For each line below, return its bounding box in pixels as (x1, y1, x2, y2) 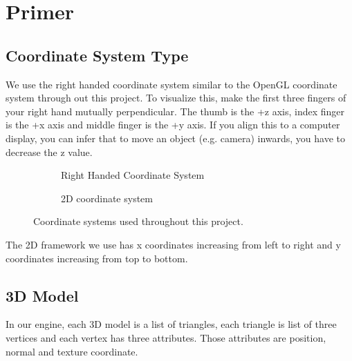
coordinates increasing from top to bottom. (6, 251, 188, 265)
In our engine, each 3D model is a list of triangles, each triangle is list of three (6, 317, 337, 331)
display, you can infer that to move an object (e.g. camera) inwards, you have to (6, 130, 346, 145)
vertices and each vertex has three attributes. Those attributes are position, (6, 330, 326, 344)
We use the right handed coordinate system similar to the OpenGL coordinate (6, 77, 337, 91)
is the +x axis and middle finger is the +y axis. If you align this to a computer (6, 117, 340, 132)
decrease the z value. (6, 144, 93, 159)
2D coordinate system (61, 191, 153, 205)
